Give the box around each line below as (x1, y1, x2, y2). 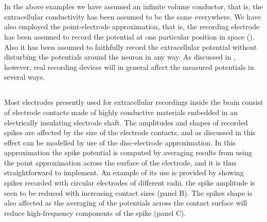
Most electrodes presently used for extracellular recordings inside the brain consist (4, 97, 263, 107)
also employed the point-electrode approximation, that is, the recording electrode (4, 21, 260, 32)
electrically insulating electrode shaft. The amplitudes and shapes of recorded (4, 117, 248, 127)
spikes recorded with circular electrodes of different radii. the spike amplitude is (4, 177, 255, 188)
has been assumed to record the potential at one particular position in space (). (4, 31, 255, 42)
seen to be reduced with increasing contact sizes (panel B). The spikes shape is (4, 187, 253, 198)
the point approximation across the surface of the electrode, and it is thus (4, 157, 237, 168)
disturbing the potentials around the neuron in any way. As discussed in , (4, 51, 236, 62)
